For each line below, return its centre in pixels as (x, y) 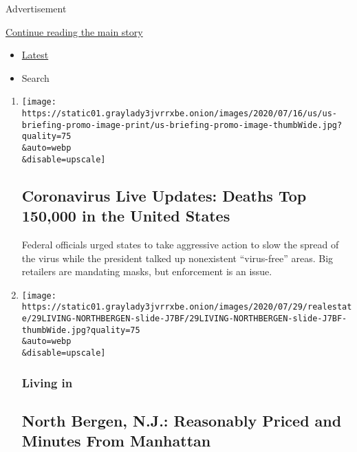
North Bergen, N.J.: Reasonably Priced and (182, 420)
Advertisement (36, 8)
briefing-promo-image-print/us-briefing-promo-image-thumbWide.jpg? (182, 125)
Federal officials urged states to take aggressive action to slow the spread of (180, 244)
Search (35, 77)
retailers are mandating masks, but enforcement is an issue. (147, 271)
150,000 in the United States (126, 216)
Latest (35, 55)
